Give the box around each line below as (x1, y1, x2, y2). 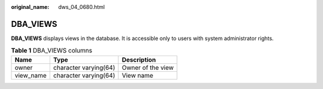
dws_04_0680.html (58, 4, 105, 10)
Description (121, 56, 156, 64)
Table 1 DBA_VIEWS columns (11, 47, 93, 55)
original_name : (11, 4, 50, 10)
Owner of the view (121, 63, 174, 72)
